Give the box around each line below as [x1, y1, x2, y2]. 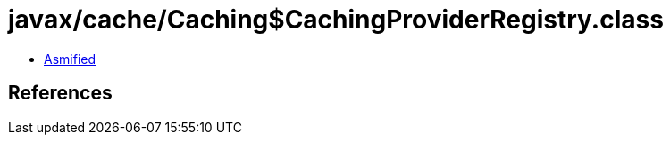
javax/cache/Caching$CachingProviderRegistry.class [8, 4, 664, 35]
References [8, 82, 113, 105]
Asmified [44, 51, 96, 67]
